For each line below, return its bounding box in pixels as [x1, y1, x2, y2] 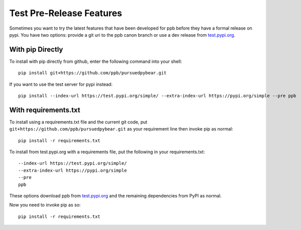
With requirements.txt [9, 105, 80, 114]
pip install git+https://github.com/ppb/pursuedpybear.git [18, 70, 167, 76]
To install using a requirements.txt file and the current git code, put [9, 119, 148, 125]
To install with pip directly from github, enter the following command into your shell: [9, 58, 182, 64]
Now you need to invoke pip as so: [9, 202, 81, 208]
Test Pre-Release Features [9, 8, 123, 19]
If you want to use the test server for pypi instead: [9, 81, 113, 87]
